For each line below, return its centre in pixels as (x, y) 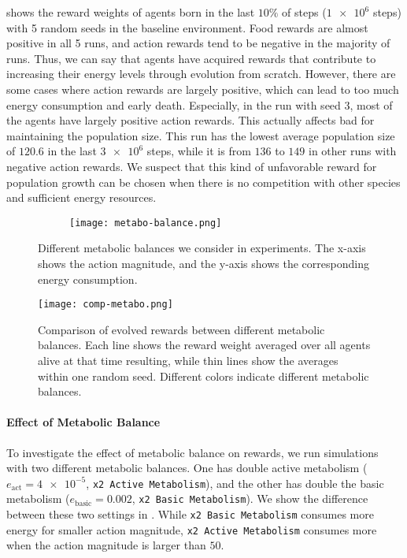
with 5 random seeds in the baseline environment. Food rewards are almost (187, 27)
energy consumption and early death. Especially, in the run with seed (174, 104)
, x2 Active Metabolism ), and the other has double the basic (235, 483)
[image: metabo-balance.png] (146, 223)
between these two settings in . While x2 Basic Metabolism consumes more (190, 514)
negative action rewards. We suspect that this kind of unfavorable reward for (192, 166)
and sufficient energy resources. (81, 197)
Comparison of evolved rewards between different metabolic (181, 329)
